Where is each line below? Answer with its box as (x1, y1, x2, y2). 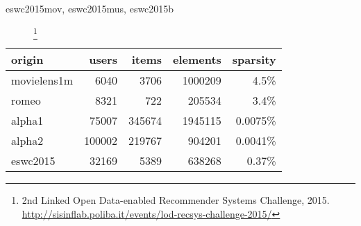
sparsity (232, 51, 276, 67)
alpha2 (11, 132, 44, 148)
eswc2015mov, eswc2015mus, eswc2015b (6, 1, 174, 15)
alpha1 (11, 112, 44, 128)
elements (173, 51, 221, 67)
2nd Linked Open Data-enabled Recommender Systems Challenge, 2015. (22, 192, 330, 207)
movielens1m (11, 71, 73, 88)
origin (11, 51, 44, 67)
